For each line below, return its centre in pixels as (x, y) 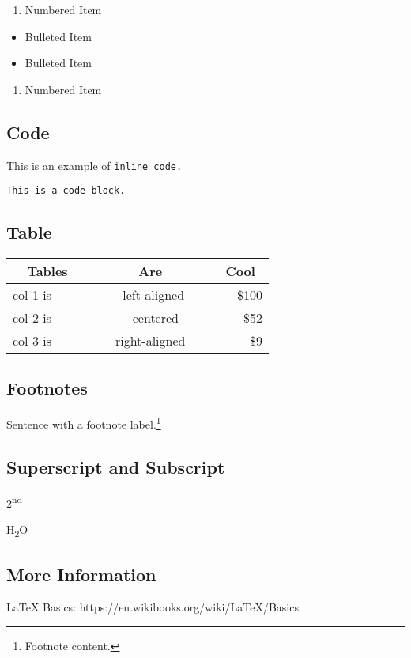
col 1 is (32, 295)
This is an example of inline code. (94, 165)
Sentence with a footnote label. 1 (84, 423)
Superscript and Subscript (116, 466)
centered (155, 318)
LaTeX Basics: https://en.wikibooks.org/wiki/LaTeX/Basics (153, 607)
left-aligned (154, 295)
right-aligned (150, 341)
